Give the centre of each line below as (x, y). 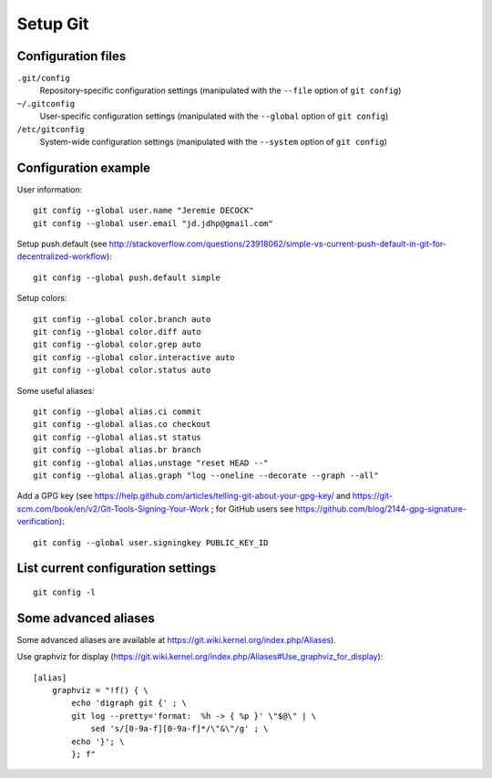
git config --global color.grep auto (118, 345)
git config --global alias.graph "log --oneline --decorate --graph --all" (206, 475)
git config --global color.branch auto (122, 319)
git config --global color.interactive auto (134, 357)
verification (38, 522)
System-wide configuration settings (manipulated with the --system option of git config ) (213, 142)
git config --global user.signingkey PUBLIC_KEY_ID (151, 542)
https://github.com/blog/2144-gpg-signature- (381, 508)
